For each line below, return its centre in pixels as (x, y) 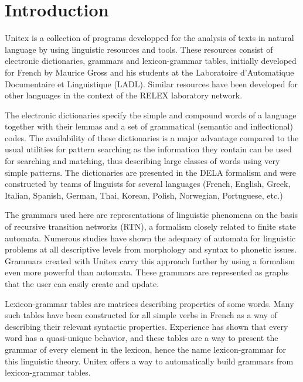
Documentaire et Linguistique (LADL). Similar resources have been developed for (151, 83)
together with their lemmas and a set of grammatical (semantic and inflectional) (149, 126)
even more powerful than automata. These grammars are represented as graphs (147, 272)
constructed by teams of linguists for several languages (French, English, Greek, (148, 184)
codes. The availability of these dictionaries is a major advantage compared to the (152, 137)
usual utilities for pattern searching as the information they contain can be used (148, 149)
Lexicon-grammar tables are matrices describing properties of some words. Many (149, 303)
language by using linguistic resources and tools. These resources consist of (139, 49)
